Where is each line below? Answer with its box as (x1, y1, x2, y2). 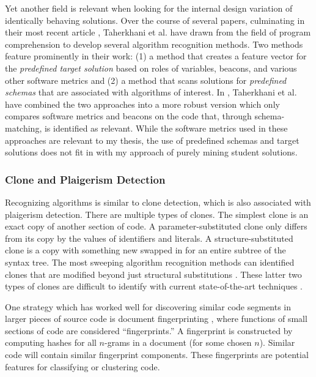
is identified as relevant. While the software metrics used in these (44, 121, 288, 134)
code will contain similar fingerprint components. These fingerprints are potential (5, 348, 309, 361)
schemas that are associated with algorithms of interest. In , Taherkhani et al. (5, 86, 297, 99)
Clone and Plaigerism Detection (5, 171, 166, 187)
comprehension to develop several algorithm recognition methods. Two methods (5, 37, 303, 50)
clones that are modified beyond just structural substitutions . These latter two (5, 267, 302, 280)
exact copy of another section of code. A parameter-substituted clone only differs (5, 220, 307, 233)
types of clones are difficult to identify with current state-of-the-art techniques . (5, 280, 303, 293)
